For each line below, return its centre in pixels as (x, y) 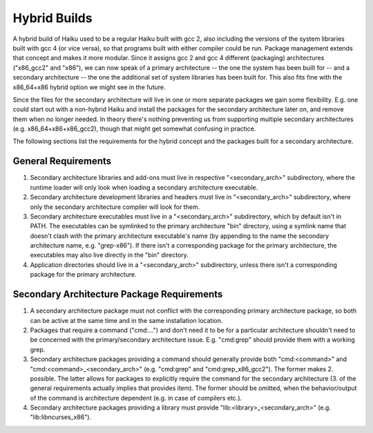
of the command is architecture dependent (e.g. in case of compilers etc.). (136, 398)
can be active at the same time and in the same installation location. (126, 320)
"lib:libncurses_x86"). (61, 417)
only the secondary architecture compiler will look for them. (115, 207)
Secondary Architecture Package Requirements (118, 294)
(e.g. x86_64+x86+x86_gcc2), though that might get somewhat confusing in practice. (134, 129)
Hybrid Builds (52, 18)
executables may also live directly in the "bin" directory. (109, 255)
